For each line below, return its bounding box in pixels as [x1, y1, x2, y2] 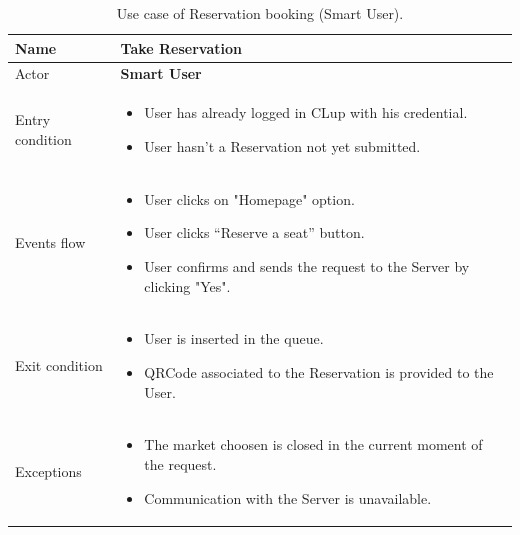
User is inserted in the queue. [144, 328, 324, 349]
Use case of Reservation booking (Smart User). [116, 3, 404, 23]
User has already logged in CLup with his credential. [144, 102, 468, 123]
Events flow [15, 232, 86, 253]
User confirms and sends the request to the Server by [144, 255, 470, 276]
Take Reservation [120, 37, 242, 58]
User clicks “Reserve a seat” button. [144, 222, 365, 243]
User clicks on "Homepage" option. [144, 188, 355, 209]
